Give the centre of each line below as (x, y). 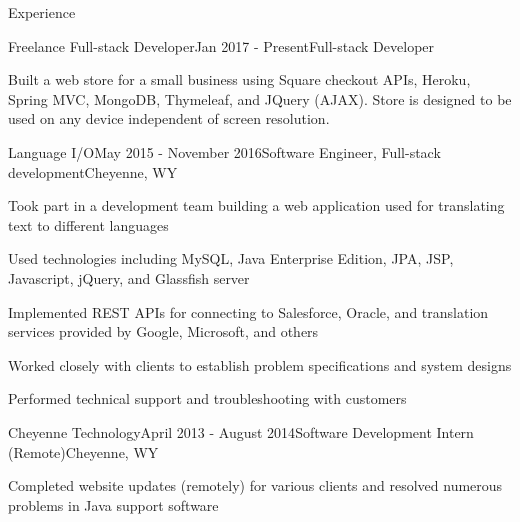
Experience (42, 12)
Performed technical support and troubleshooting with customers (207, 398)
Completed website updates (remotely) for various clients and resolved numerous (255, 485)
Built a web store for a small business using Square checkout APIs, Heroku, (239, 79)
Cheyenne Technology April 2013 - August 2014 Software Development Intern (241, 431)
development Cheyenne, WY (93, 171)
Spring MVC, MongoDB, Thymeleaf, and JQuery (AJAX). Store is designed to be (260, 98)
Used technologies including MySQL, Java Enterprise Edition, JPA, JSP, (231, 258)
